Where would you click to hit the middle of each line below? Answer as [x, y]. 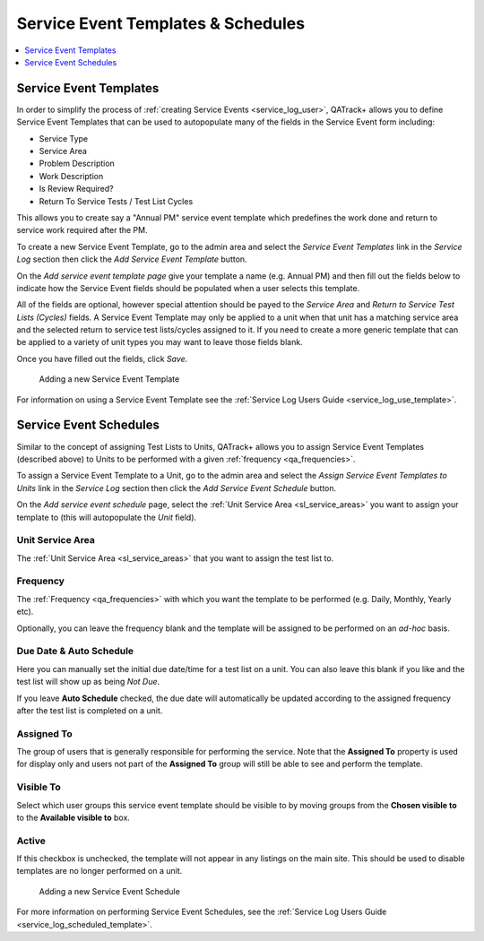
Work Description [71, 176]
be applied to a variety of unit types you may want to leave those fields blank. [160, 342]
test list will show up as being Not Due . [88, 682]
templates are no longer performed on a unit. [99, 871]
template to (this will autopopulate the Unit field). [107, 517]
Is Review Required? [76, 189]
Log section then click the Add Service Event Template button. [132, 259]
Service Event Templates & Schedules [160, 23]
